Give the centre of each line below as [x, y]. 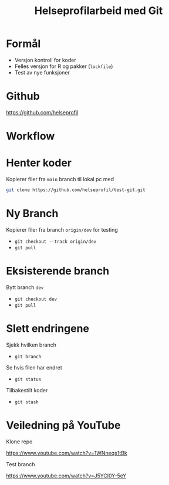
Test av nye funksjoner [42, 72]
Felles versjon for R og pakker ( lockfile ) [64, 66]
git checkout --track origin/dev [55, 242]
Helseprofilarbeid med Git [99, 11]
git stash [27, 402]
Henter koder [39, 163]
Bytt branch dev [25, 287]
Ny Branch [32, 214]
